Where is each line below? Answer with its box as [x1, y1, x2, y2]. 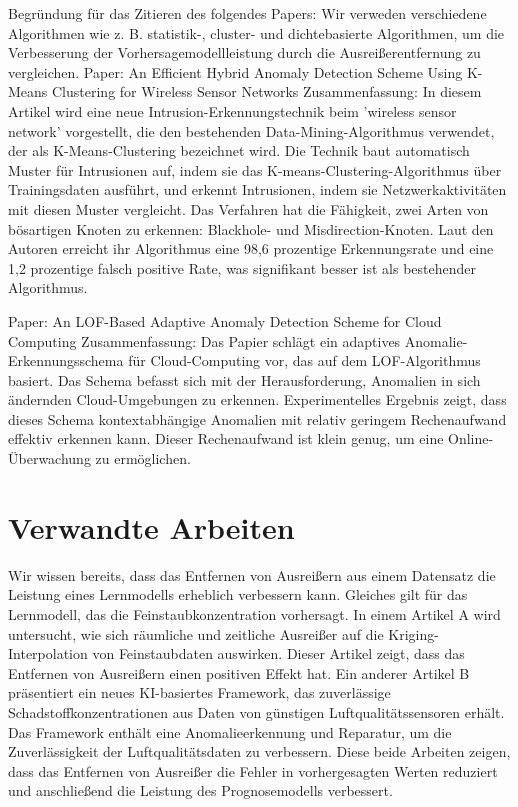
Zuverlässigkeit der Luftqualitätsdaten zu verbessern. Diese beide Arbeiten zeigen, [8, 741, 511, 762]
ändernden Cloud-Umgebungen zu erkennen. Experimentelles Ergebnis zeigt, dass [8, 389, 507, 410]
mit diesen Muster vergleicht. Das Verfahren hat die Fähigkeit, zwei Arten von [8, 198, 489, 219]
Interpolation [8, 643, 88, 664]
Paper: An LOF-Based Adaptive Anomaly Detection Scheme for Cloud [8, 310, 442, 331]
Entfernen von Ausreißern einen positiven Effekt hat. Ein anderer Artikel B [8, 662, 470, 683]
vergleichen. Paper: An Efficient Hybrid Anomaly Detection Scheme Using [8, 61, 463, 82]
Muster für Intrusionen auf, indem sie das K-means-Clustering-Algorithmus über [8, 159, 502, 180]
